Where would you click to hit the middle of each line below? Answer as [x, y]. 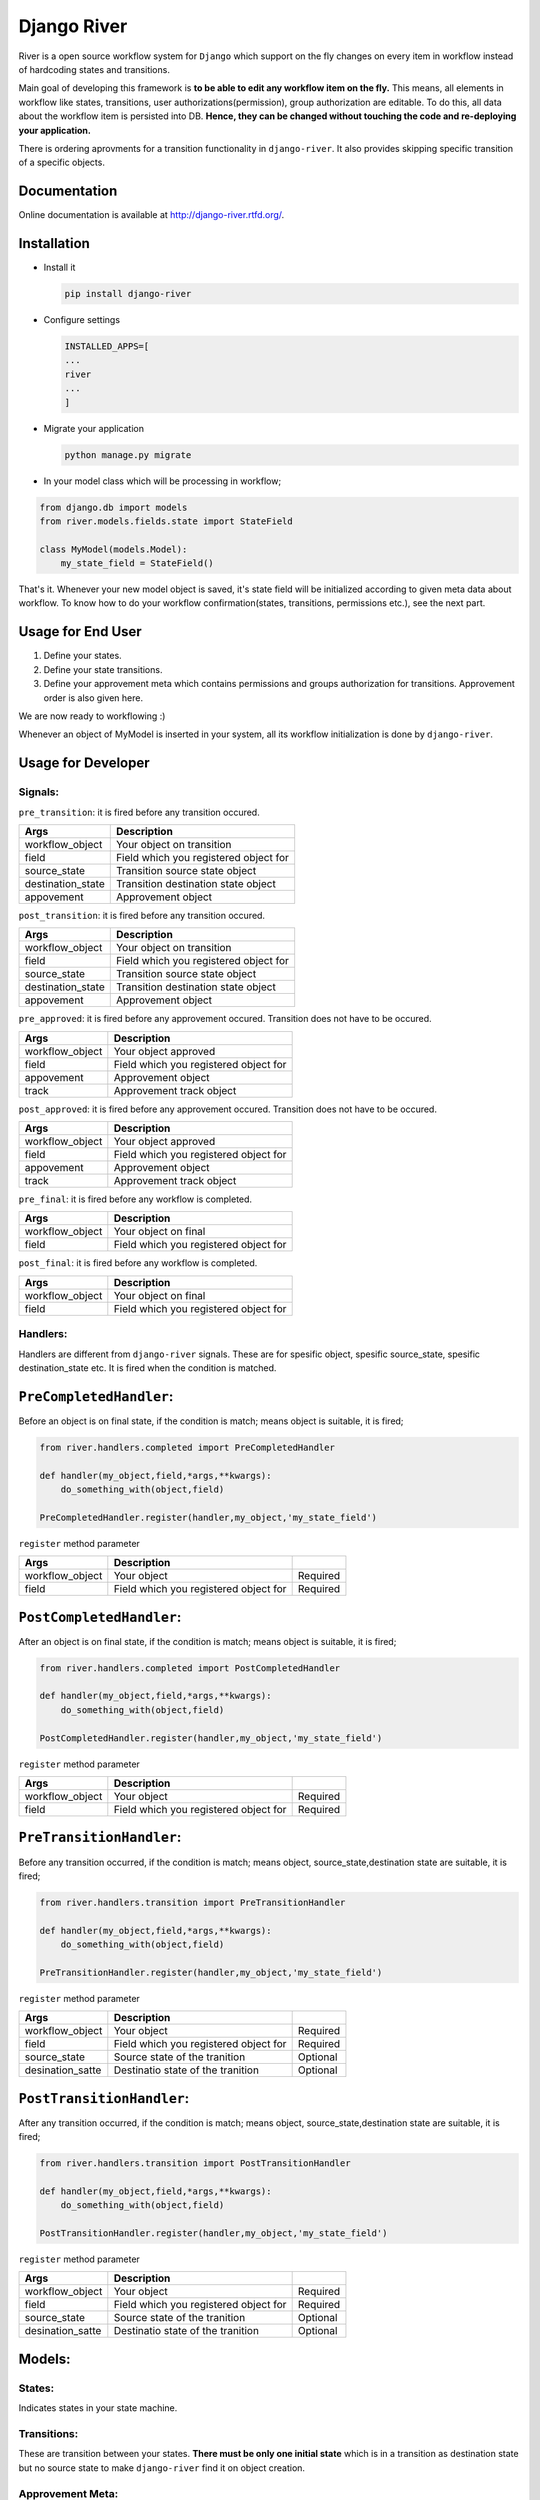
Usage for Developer [84, 763]
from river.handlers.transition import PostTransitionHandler [195, 2163]
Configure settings [81, 320]
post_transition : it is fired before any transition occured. [141, 915]
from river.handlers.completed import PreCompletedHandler [187, 1447]
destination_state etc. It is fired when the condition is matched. [147, 1367]
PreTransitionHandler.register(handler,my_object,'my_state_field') [211, 1972]
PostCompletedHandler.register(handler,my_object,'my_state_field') [211, 1738]
